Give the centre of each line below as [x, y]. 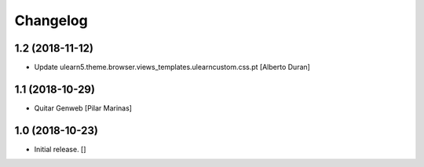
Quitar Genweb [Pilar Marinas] [83, 108]
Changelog [51, 20]
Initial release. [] [60, 149]
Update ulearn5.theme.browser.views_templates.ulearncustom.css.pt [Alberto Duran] [172, 67]
